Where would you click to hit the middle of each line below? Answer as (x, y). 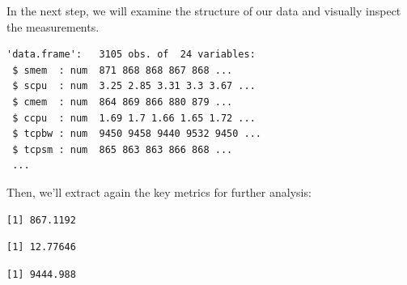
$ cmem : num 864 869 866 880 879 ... (123, 102)
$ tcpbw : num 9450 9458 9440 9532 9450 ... (137, 134)
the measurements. (53, 26)
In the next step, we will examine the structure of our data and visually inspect (204, 11)
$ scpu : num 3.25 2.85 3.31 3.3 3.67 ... (134, 86)
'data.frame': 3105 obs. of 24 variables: (131, 55)
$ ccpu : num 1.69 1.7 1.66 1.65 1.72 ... (134, 118)
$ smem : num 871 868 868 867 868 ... (123, 70)
